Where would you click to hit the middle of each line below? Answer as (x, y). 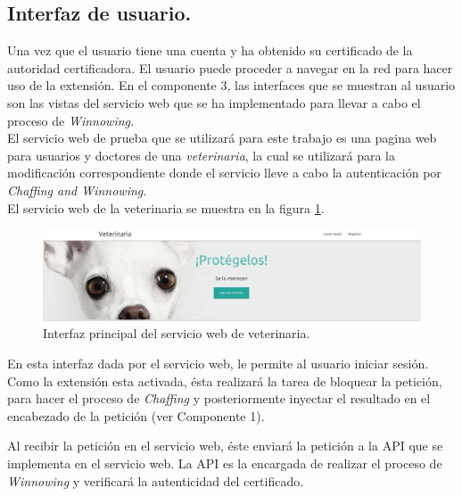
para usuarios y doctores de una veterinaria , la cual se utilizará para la (201, 155)
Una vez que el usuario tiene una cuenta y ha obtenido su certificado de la (210, 50)
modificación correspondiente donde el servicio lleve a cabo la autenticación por (224, 173)
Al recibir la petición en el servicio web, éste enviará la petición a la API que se (225, 446)
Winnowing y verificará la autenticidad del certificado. (156, 480)
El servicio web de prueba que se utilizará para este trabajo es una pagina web (222, 138)
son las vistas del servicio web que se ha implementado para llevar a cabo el (214, 102)
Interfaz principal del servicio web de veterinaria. (177, 333)
